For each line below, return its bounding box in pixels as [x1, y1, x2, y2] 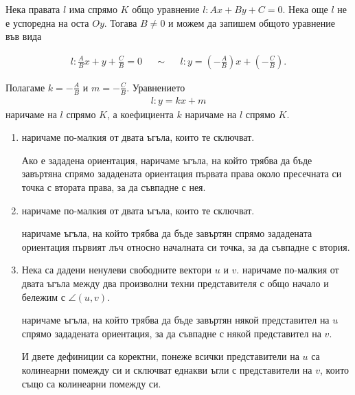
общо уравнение [132, 2, 200, 16]
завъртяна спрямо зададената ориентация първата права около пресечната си [21, 166, 342, 181]
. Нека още [282, 2, 328, 16]
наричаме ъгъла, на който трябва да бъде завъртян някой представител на [21, 313, 330, 327]
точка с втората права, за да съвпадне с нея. [21, 180, 206, 194]
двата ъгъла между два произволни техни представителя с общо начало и [21, 276, 329, 291]
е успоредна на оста [5, 15, 89, 30]
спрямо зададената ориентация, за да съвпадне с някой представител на [21, 326, 321, 340]
